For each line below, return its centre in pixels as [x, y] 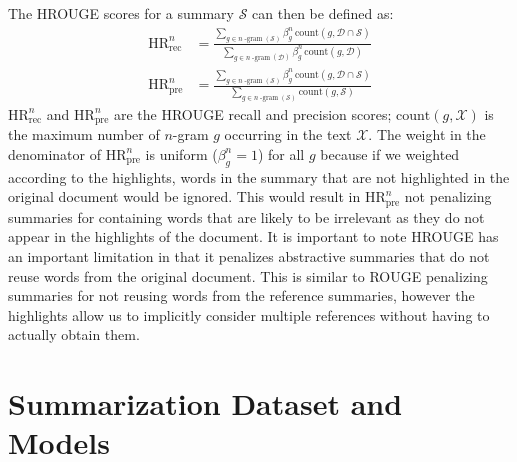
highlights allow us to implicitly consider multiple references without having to [249, 314]
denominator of [55, 153]
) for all [281, 153]
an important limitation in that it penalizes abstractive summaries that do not [249, 255]
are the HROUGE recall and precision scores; [252, 113]
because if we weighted [390, 153]
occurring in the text [288, 134]
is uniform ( [181, 153]
